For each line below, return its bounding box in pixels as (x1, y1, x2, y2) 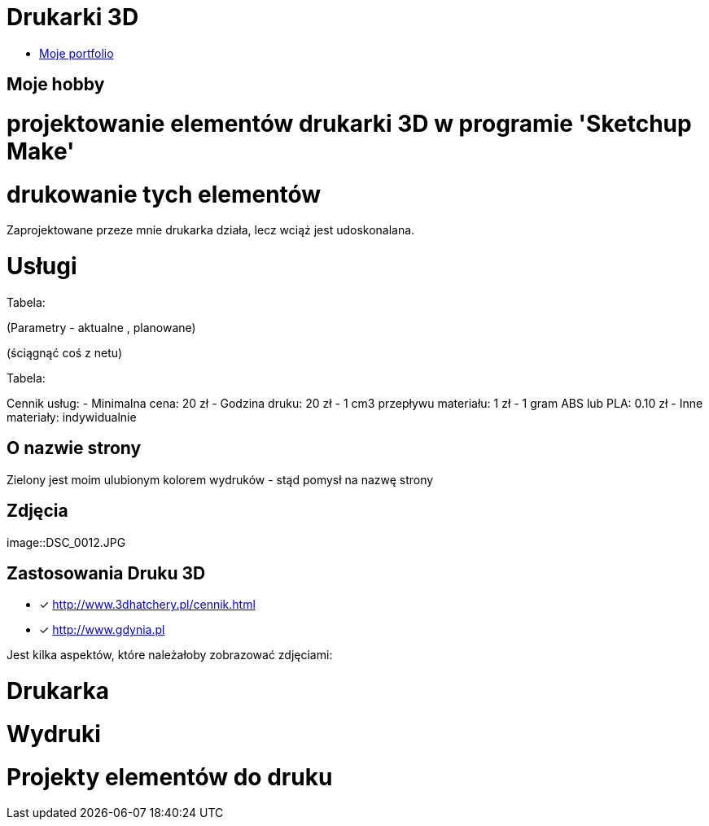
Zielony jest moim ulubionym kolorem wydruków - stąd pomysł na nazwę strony (7, 472, 434, 487)
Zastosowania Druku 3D (7, 563, 206, 584)
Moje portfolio (39, 46, 114, 60)
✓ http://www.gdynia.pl (39, 623, 165, 637)
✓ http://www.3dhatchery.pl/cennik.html (39, 597, 256, 612)
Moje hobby (7, 74, 105, 95)
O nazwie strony (7, 438, 142, 459)
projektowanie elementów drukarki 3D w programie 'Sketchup (7, 109, 692, 138)
